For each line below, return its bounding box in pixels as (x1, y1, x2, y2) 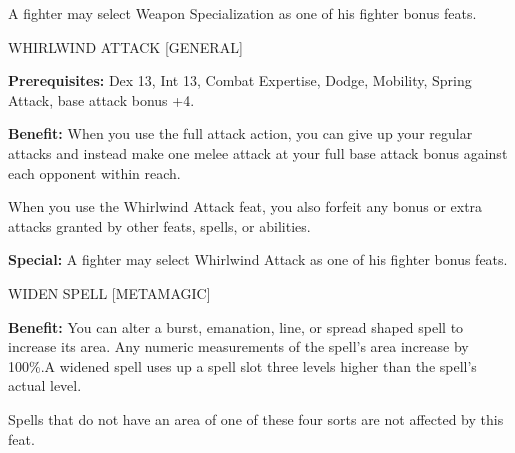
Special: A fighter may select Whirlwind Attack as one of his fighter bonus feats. (8, 249, 508, 270)
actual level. (8, 375, 82, 396)
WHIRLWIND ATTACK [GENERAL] (8, 36, 243, 57)
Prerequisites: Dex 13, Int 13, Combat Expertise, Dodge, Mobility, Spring (8, 70, 472, 91)
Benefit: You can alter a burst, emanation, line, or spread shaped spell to (8, 316, 464, 337)
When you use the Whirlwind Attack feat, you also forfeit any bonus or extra (8, 196, 483, 217)
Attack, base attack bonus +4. (8, 89, 195, 110)
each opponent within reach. (8, 162, 181, 183)
